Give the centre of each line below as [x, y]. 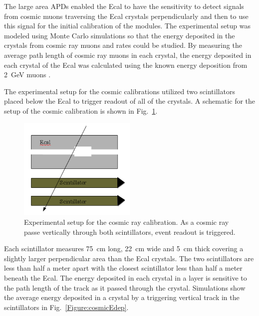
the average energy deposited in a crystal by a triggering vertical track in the [122, 297]
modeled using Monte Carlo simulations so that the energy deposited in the [120, 35]
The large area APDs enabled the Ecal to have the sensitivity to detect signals [124, 6]
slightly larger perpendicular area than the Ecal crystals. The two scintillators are [129, 258]
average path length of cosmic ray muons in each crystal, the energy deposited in [128, 55]
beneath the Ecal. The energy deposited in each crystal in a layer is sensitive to [126, 277]
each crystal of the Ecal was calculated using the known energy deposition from [126, 65]
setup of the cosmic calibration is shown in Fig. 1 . [81, 110]
